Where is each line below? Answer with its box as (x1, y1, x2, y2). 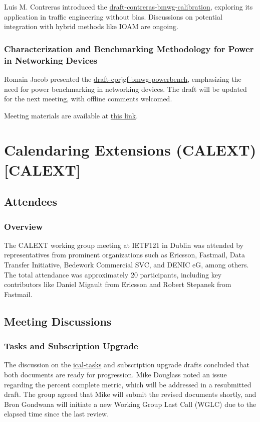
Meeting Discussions (4, 313, 112, 329)
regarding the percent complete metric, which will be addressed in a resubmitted (4, 379, 251, 389)
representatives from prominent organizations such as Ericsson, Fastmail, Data (4, 249, 245, 260)
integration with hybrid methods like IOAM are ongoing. (4, 21, 178, 32)
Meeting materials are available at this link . (4, 110, 138, 120)
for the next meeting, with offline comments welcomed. (4, 93, 172, 104)
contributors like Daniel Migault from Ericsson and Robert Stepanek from (4, 279, 231, 290)
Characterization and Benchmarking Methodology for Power (4, 42, 254, 55)
